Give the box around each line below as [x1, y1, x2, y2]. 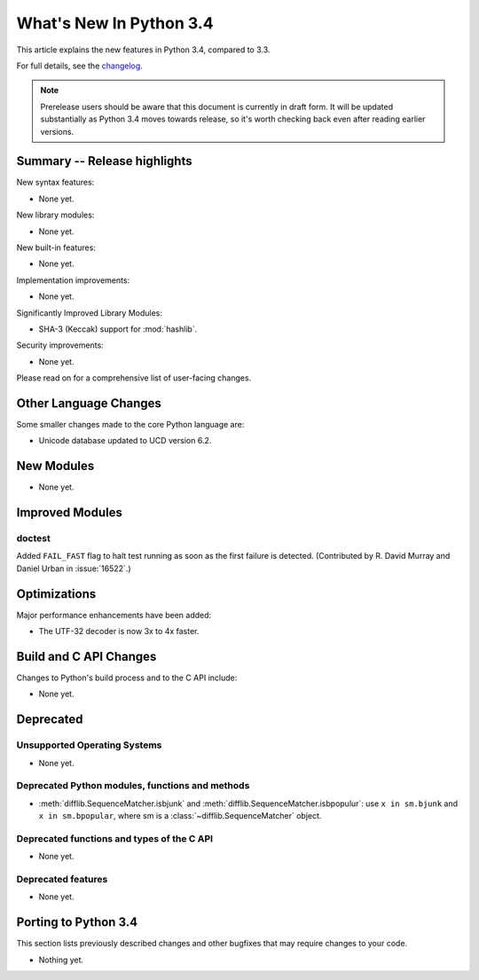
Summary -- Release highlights [16, 153, 192, 169]
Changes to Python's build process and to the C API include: [16, 672, 238, 683]
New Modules [16, 459, 95, 474]
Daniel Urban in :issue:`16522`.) [16, 563, 132, 574]
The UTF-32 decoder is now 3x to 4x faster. [38, 626, 200, 637]
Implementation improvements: [16, 275, 130, 286]
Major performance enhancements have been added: [16, 609, 212, 620]
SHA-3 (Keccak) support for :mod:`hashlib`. [38, 324, 198, 334]
